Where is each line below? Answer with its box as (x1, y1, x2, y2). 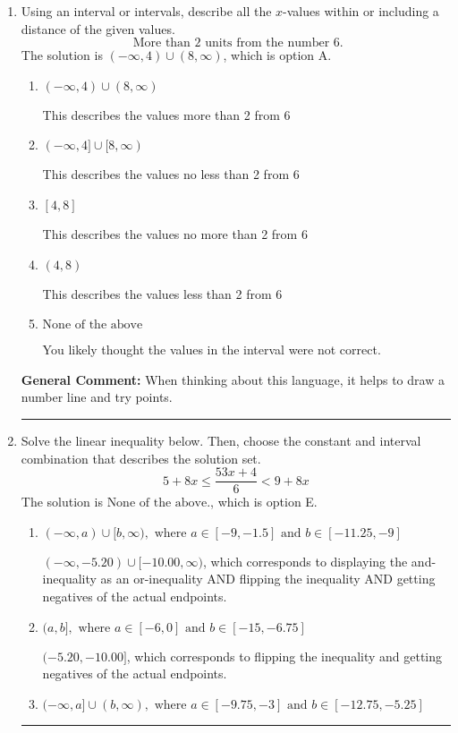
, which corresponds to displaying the (202, 551, 408, 570)
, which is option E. (210, 492, 318, 511)
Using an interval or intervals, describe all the (21, 2, 272, 20)
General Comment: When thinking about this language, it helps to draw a (21, 370, 445, 388)
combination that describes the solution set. (21, 448, 261, 467)
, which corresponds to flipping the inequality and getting (126, 646, 443, 665)
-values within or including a (283, 2, 439, 20)
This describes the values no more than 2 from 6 (42, 224, 308, 243)
